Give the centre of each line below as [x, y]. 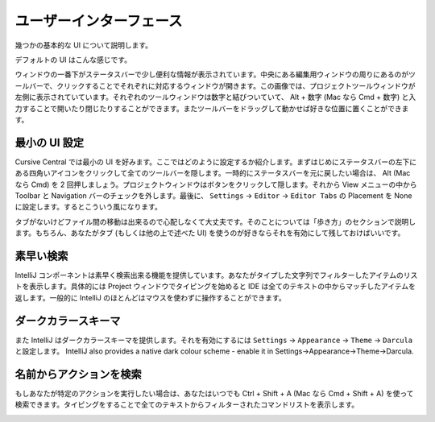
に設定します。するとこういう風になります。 [89, 207]
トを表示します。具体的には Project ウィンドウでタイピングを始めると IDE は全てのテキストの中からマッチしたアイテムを [215, 287]
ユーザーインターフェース [99, 21]
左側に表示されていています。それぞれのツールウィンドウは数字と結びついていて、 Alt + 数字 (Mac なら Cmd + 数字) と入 [215, 97]
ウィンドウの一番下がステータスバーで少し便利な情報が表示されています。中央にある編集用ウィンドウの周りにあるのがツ [215, 74]
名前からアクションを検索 [78, 374]
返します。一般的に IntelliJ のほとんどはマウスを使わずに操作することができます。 [150, 297]
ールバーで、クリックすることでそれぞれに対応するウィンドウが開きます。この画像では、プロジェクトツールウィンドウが [215, 85]
